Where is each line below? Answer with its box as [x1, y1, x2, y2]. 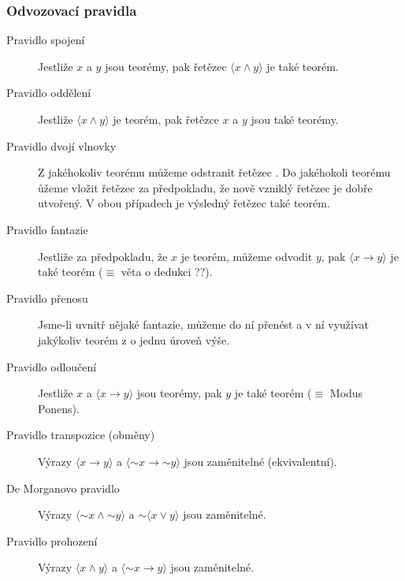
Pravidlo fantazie [6, 221, 88, 237]
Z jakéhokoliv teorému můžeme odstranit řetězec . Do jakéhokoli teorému [38, 164, 391, 181]
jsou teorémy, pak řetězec [105, 58, 227, 74]
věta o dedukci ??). [121, 263, 213, 280]
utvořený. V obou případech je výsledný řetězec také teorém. [38, 195, 330, 211]
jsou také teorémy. [251, 111, 339, 127]
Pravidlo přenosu [6, 289, 88, 306]
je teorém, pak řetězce [113, 111, 219, 127]
